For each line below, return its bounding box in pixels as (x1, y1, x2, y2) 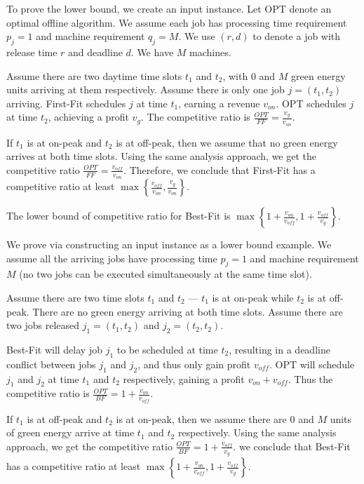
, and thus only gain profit (137, 356, 251, 371)
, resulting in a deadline (229, 342, 330, 356)
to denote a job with (252, 29, 341, 43)
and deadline (68, 44, 123, 59)
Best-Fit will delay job (6, 342, 102, 356)
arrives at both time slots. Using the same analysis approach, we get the (6, 149, 316, 163)
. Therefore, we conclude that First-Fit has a (123, 162, 316, 177)
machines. (189, 44, 231, 59)
